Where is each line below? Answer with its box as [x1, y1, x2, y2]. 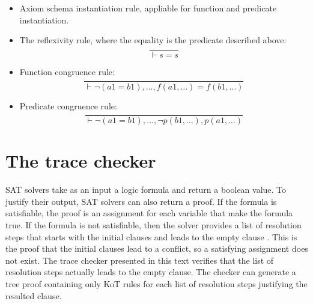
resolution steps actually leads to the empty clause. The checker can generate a [5, 266, 296, 278]
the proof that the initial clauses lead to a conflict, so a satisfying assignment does [5, 242, 308, 255]
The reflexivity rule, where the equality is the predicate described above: [19, 34, 287, 46]
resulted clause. [5, 289, 62, 302]
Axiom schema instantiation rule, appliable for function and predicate [19, 2, 277, 14]
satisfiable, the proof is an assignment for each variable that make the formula [5, 207, 293, 219]
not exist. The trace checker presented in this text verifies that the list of [5, 254, 274, 266]
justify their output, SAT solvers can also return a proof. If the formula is [5, 195, 277, 207]
